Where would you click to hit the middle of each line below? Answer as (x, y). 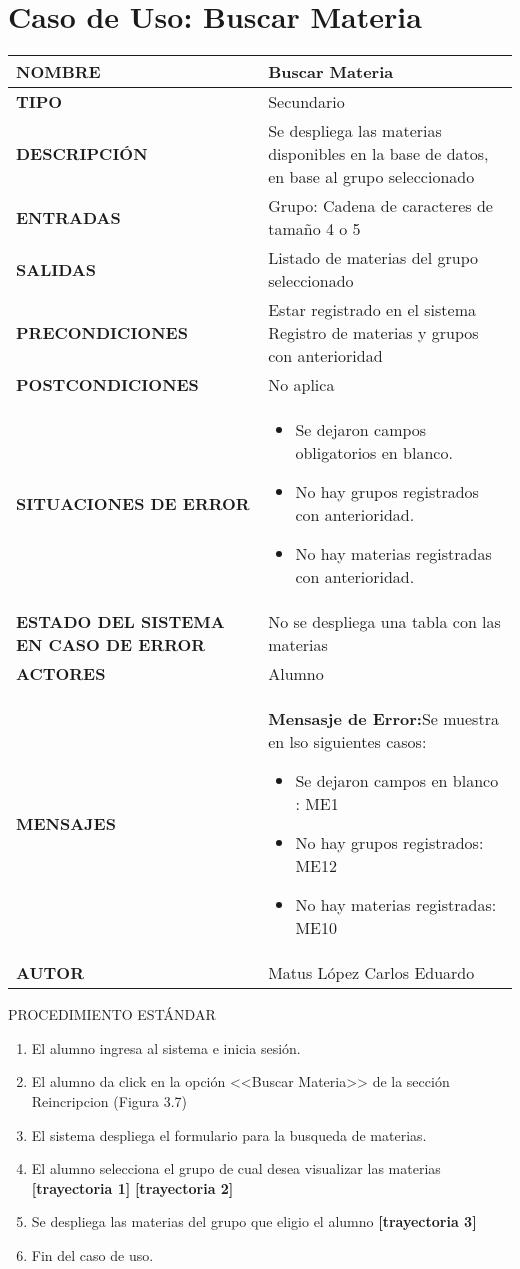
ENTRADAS (68, 217)
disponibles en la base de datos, (378, 154)
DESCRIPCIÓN (82, 154)
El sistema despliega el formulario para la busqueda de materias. (229, 1134)
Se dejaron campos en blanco (397, 781)
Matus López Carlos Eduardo (371, 973)
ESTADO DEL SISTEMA (120, 622)
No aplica (301, 385)
